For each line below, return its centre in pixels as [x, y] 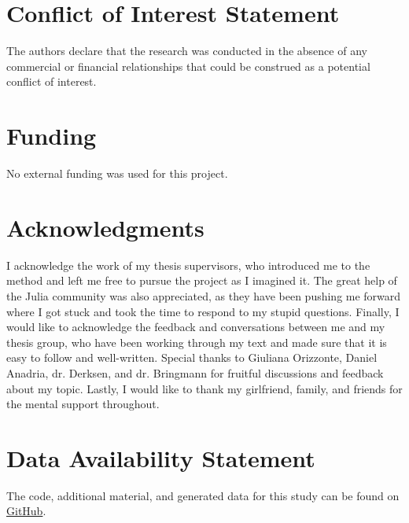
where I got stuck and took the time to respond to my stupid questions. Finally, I [203, 311]
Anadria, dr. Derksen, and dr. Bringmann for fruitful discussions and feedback [195, 372]
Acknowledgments [105, 227]
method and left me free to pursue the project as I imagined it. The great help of [202, 280]
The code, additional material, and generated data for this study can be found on [203, 495]
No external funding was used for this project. [117, 173]
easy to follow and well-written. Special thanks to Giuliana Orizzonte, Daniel [192, 357]
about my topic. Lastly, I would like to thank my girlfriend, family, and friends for [204, 388]
